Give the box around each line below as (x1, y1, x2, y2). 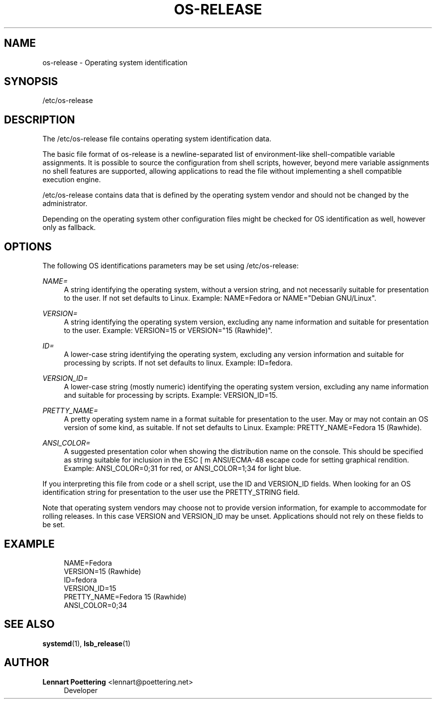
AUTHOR (4, 656, 49, 669)
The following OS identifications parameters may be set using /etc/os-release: (42, 261, 299, 270)
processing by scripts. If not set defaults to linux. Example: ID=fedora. (64, 358, 293, 367)
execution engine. (42, 175, 101, 184)
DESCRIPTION (4, 113, 75, 126)
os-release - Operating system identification (42, 58, 188, 67)
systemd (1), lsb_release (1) (42, 639, 131, 648)
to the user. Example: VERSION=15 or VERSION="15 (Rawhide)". (64, 326, 273, 335)
